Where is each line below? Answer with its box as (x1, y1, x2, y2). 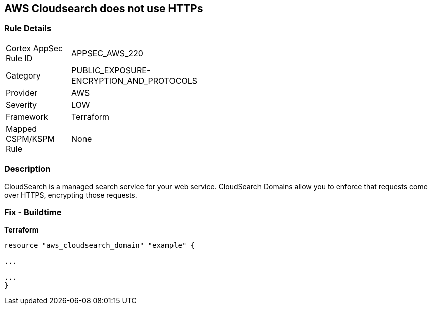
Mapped (6, 123, 37, 134)
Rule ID (6, 53, 33, 63)
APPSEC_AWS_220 (71, 48, 143, 58)
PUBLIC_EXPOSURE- (71, 65, 151, 75)
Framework (6, 111, 48, 122)
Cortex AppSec (6, 43, 63, 53)
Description (4, 164, 51, 174)
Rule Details (4, 23, 52, 34)
